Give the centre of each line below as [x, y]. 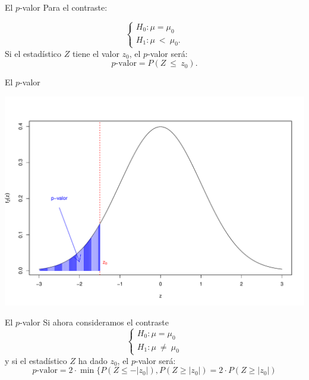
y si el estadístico [36, 360]
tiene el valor [96, 53]
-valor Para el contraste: [64, 7]
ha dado [93, 360]
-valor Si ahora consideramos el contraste [94, 322]
